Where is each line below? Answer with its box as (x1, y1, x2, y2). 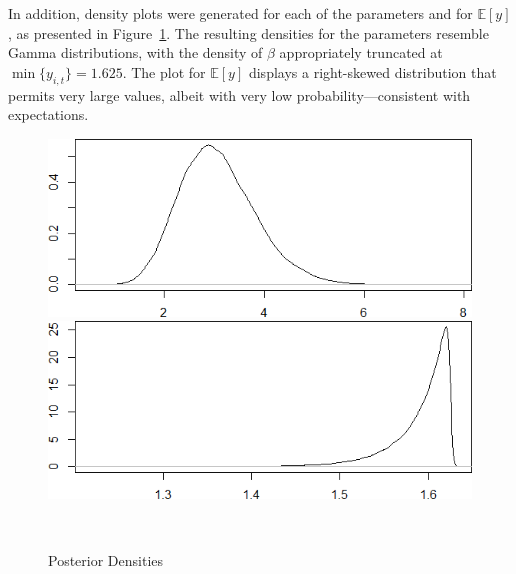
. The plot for (122, 61, 206, 82)
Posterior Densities (48, 550, 164, 571)
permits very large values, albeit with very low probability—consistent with (8, 84, 471, 105)
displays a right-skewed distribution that (248, 61, 497, 82)
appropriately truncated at (279, 42, 443, 63)
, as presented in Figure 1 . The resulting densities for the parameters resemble (8, 22, 489, 43)
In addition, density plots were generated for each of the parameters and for (8, 3, 473, 23)
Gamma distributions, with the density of (8, 42, 263, 63)
